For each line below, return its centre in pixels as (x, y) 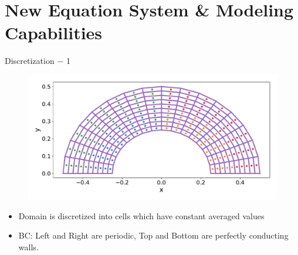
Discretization (30, 61)
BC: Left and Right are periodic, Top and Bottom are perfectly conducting (153, 235)
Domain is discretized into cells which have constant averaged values (141, 215)
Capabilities (54, 33)
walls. (28, 246)
